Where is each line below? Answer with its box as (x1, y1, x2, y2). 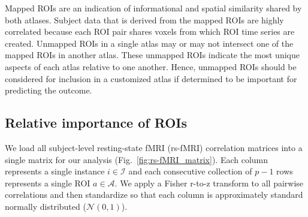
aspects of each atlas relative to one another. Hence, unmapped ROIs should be (5, 60, 297, 73)
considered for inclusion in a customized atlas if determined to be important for (5, 72, 297, 85)
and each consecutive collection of (128, 165, 252, 177)
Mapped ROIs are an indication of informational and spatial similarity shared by (5, 2, 302, 14)
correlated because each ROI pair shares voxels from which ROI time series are (5, 25, 295, 38)
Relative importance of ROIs (5, 113, 187, 132)
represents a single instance (5, 165, 105, 177)
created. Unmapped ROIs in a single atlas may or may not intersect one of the (5, 37, 294, 49)
